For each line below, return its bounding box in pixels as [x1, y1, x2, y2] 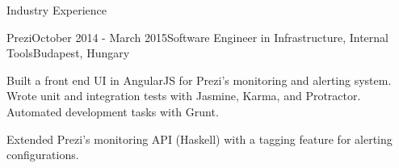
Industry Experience [6, 2, 107, 18]
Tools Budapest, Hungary [6, 44, 130, 61]
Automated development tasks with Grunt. [6, 103, 219, 120]
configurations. [6, 146, 79, 163]
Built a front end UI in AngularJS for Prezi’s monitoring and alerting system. [6, 71, 392, 88]
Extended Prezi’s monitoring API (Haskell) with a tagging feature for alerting [6, 130, 393, 147]
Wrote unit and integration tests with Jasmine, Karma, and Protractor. [6, 87, 361, 104]
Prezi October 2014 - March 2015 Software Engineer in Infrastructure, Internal [6, 28, 388, 45]
